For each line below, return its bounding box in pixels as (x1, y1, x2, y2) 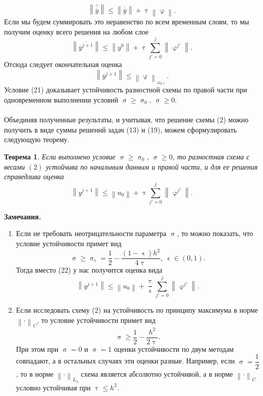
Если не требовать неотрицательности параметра (16, 228, 167, 239)
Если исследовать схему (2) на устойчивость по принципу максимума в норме (16, 304, 258, 315)
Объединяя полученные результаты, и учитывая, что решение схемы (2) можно (4, 114, 249, 125)
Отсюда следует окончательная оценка (4, 59, 122, 70)
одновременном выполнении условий (4, 94, 119, 105)
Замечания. (4, 211, 41, 221)
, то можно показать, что (177, 228, 253, 239)
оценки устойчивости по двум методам (114, 343, 234, 354)
